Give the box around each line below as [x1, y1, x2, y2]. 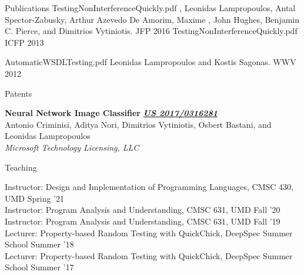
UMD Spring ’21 [5, 192, 64, 204]
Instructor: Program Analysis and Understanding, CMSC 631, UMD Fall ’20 [5, 203, 280, 216]
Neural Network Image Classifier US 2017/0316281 [5, 107, 218, 119]
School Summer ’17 [5, 261, 74, 273]
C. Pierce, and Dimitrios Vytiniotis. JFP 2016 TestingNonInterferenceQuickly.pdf [5, 25, 298, 37]
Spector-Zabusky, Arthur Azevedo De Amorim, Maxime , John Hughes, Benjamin [5, 13, 300, 25]
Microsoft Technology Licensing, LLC [5, 141, 139, 153]
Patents [5, 87, 32, 99]
